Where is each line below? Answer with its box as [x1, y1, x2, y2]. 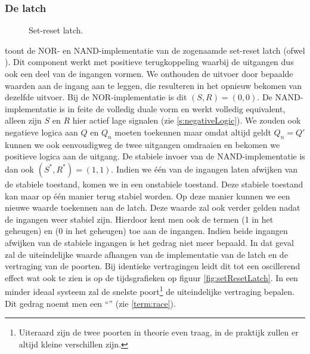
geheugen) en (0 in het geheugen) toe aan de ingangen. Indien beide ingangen [5, 224, 288, 237]
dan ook [5, 162, 35, 175]
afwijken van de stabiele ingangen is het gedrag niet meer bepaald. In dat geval [5, 236, 294, 248]
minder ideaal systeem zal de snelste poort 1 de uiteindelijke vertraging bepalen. [5, 284, 294, 297]
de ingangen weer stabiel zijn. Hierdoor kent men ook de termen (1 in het [5, 213, 274, 225]
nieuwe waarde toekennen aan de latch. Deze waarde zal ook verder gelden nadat [5, 201, 300, 214]
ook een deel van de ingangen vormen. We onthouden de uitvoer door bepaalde [5, 67, 293, 79]
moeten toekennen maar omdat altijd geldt [114, 125, 271, 138]
